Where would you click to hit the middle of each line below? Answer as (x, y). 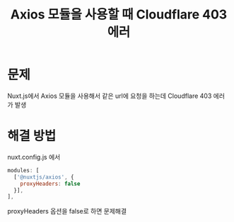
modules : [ (23, 170)
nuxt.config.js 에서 (34, 157)
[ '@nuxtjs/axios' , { (44, 177)
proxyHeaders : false (50, 184)
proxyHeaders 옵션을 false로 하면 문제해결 (67, 211)
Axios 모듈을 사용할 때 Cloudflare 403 (119, 15)
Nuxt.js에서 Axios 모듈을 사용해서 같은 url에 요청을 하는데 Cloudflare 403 (110, 96)
